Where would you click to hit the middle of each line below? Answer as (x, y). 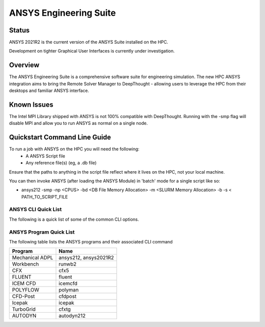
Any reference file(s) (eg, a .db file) (61, 163)
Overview (24, 65)
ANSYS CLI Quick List (35, 209)
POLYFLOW (26, 290)
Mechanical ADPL (33, 258)
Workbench (26, 264)
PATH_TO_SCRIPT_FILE (45, 197)
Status (19, 30)
